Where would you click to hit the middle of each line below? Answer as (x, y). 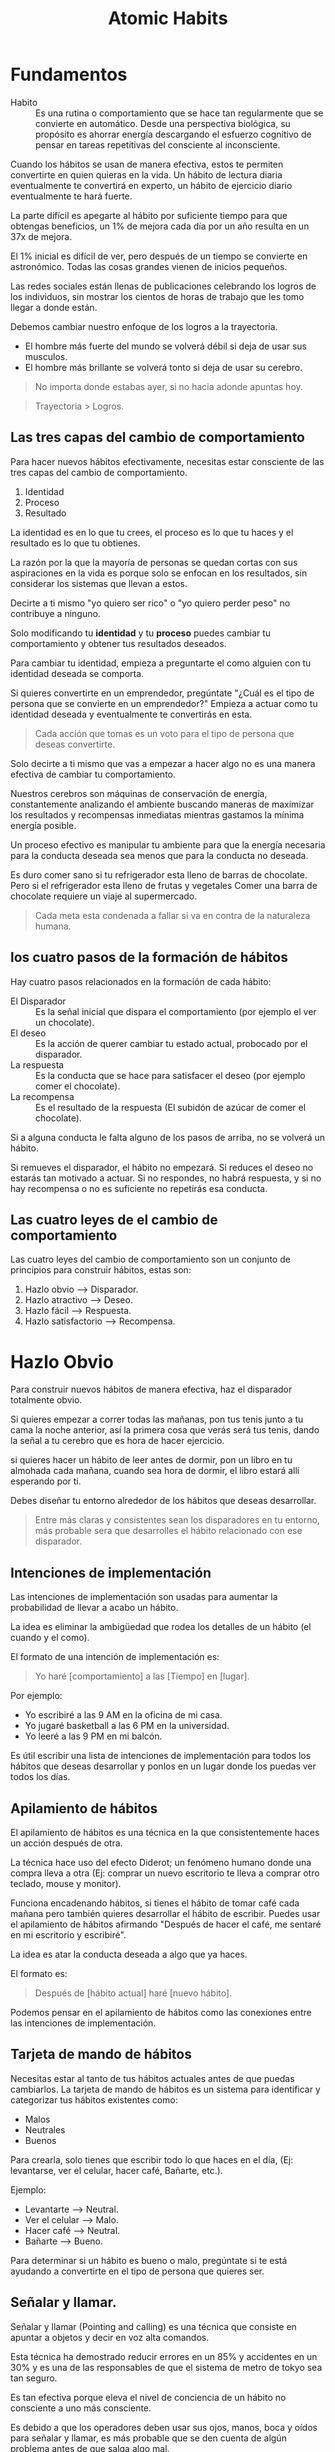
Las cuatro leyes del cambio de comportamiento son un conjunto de (150, 1259)
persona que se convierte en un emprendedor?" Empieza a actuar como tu (164, 703)
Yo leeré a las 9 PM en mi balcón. (93, 1736)
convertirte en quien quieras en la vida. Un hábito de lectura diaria (146, 174)
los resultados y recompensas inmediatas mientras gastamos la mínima (157, 814)
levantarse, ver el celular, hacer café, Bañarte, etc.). (116, 2170)
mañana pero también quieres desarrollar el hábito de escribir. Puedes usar (165, 1913)
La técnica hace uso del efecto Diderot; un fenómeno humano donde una (161, 1862)
